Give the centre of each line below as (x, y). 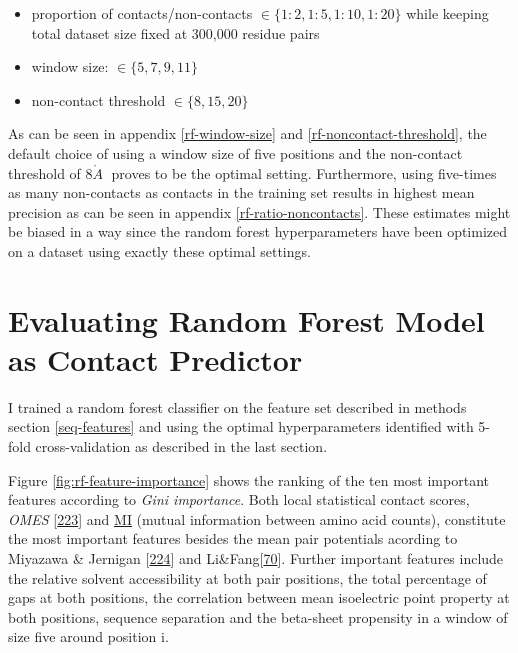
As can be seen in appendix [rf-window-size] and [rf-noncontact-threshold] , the (247, 133)
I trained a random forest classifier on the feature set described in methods (237, 406)
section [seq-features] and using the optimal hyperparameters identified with (241, 426)
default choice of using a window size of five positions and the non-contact (235, 152)
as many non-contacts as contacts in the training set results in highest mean (241, 192)
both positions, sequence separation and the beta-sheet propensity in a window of (258, 616)
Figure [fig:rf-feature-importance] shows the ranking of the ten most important (248, 479)
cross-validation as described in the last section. (181, 446)
